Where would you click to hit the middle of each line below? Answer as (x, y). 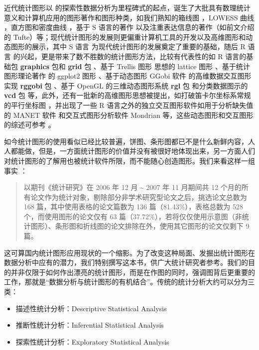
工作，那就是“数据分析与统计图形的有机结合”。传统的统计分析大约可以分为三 (129, 282)
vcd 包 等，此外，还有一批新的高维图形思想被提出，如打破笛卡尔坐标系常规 (128, 95)
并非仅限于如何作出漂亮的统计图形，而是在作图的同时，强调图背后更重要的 (133, 272)
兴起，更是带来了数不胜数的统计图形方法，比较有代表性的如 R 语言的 (133, 56)
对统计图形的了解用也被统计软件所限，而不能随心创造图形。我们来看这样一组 (129, 160)
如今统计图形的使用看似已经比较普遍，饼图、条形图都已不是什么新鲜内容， (126, 141)
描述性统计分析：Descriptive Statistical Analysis (91, 308)
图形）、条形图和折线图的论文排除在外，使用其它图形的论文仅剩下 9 (140, 226)
